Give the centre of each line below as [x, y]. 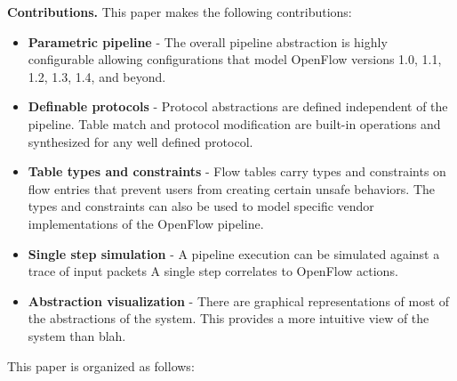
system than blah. [77, 335]
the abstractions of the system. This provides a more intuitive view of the [228, 318]
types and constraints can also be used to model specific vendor [201, 206]
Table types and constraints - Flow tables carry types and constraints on [237, 171]
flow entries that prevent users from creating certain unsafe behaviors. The [231, 188]
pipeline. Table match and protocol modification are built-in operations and [234, 123]
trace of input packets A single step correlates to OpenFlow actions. [213, 271]
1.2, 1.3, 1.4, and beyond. [97, 76]
